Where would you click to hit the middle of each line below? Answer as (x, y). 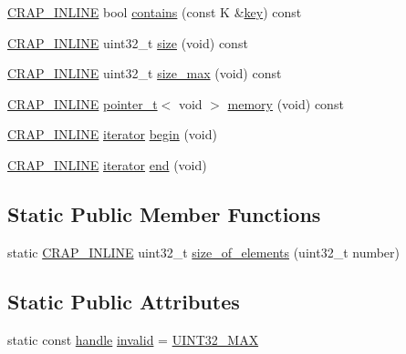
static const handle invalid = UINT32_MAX (133, 339)
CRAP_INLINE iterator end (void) (107, 164)
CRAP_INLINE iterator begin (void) (112, 134)
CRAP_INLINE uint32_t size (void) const (128, 42)
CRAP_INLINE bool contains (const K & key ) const (155, 12)
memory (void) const (286, 103)
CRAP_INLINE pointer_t (83, 103)
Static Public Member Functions (164, 213)
